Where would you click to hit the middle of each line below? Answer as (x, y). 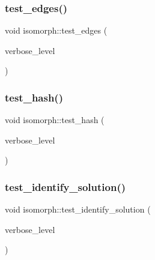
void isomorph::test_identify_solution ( (78, 209)
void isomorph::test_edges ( (56, 30)
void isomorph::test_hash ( (55, 120)
